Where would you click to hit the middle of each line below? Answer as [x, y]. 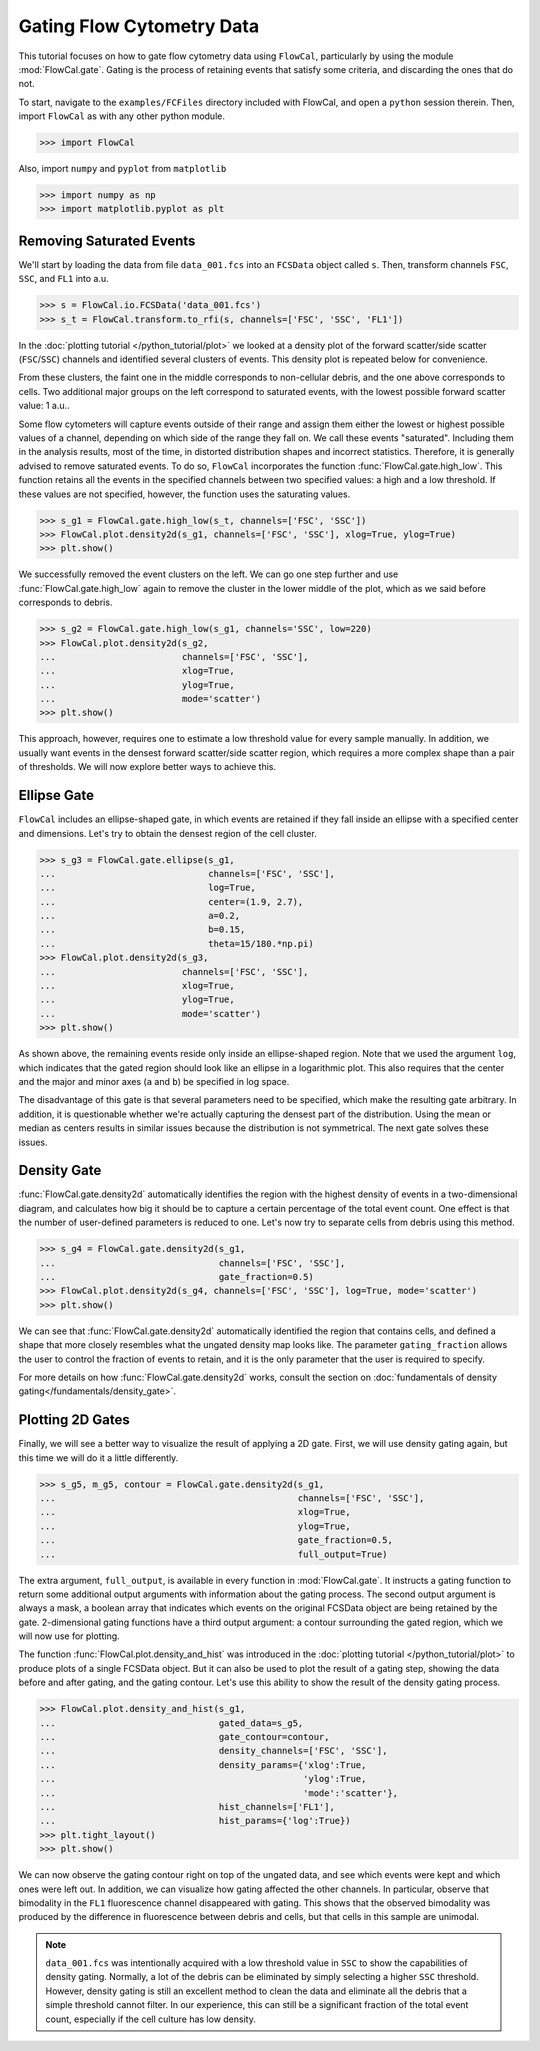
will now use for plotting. [69, 1636]
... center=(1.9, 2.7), [171, 901]
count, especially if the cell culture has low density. [151, 2019]
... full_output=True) [213, 1554]
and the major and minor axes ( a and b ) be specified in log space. [154, 1081]
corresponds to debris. [65, 602]
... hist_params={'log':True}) [195, 1821]
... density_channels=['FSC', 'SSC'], [213, 1751]
